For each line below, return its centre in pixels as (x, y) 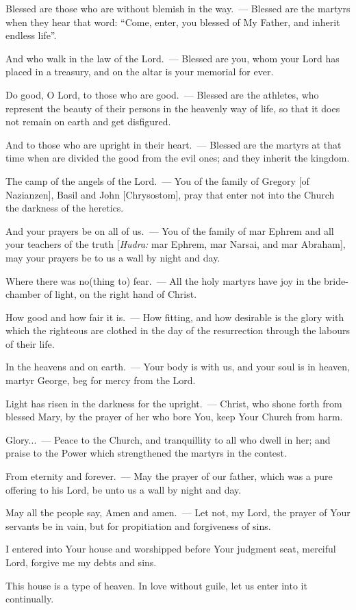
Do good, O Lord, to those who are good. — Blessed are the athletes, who (162, 94)
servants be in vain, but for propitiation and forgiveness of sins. (138, 525)
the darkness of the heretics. (65, 208)
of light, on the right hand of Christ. (120, 294)
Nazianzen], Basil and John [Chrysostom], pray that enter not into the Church (170, 194)
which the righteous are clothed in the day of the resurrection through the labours (178, 330)
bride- (336, 280)
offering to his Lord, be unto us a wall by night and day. (124, 489)
